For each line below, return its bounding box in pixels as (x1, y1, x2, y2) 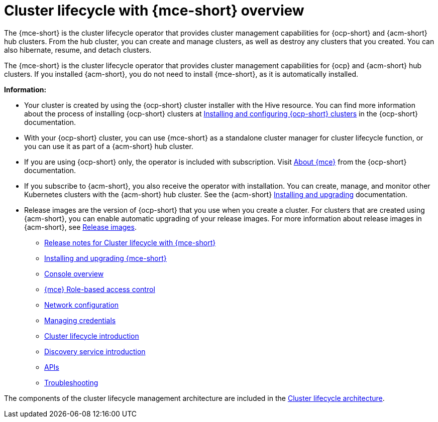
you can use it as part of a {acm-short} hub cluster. (24, 142, 193, 151)
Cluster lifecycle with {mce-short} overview (4, 2, 304, 19)
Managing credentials (44, 316, 116, 325)
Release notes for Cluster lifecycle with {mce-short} (44, 238, 216, 247)
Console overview (44, 269, 104, 278)
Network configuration (44, 300, 119, 309)
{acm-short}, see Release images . (24, 222, 137, 231)
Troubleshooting (44, 378, 98, 387)
